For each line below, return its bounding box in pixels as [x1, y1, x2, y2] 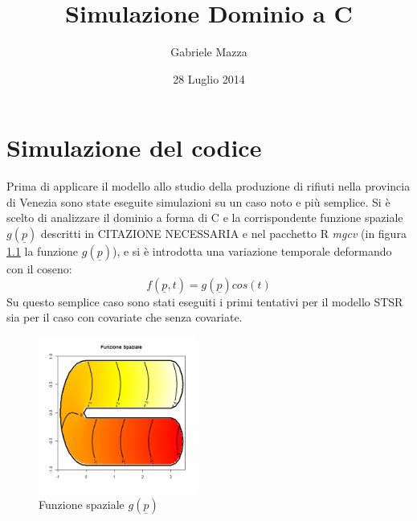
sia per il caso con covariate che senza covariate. [6, 309, 243, 326]
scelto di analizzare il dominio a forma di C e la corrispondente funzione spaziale [6, 209, 403, 226]
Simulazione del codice [6, 131, 262, 164]
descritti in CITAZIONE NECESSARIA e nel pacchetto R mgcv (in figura [40, 225, 407, 242]
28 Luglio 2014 [173, 70, 245, 87]
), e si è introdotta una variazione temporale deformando [112, 243, 392, 260]
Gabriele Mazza [170, 43, 247, 60]
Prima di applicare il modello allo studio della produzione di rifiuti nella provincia [6, 178, 411, 195]
